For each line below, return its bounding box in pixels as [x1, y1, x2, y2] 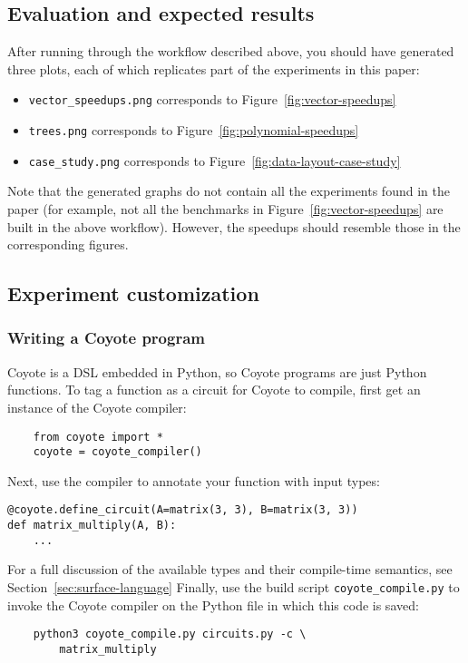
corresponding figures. [7, 235, 129, 254]
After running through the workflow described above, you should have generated [7, 42, 454, 61]
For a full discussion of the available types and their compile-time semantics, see [7, 560, 453, 579]
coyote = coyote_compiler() [33, 445, 202, 459]
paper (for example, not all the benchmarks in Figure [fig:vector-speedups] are [7, 199, 444, 218]
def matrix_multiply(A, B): [7, 519, 177, 532]
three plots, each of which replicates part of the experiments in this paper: [7, 59, 420, 78]
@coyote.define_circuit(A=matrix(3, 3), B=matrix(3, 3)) [7, 503, 358, 517]
